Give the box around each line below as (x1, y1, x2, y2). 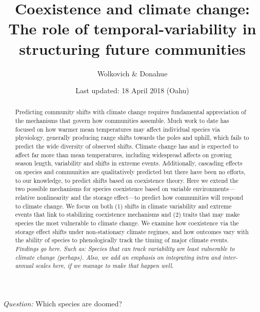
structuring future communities (19, 38, 246, 59)
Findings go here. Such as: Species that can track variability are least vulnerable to (15, 244, 235, 253)
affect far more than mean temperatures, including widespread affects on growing (15, 150, 232, 159)
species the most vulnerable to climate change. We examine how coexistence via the (15, 219, 239, 227)
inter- (223, 253, 238, 261)
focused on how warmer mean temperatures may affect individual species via (15, 124, 220, 133)
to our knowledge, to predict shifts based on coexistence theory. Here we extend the (15, 176, 238, 184)
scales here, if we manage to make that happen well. (35, 261, 174, 270)
